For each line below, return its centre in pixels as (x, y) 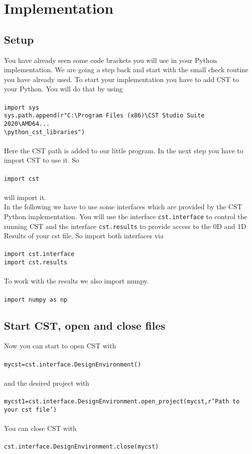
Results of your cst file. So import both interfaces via (84, 236)
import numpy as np (36, 299)
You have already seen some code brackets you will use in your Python (111, 60)
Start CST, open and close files (85, 325)
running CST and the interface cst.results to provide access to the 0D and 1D (125, 226)
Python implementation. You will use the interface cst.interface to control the (126, 216)
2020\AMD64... (27, 124)
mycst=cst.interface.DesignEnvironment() (73, 364)
